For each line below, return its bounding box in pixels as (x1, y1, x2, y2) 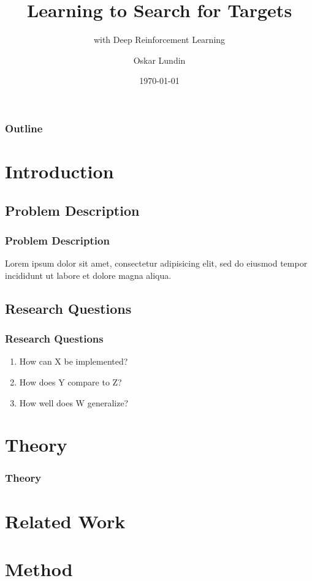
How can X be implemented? (19, 355, 128, 368)
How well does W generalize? (19, 396, 129, 409)
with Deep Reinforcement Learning (93, 33, 226, 46)
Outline (5, 120, 43, 135)
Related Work (5, 508, 126, 533)
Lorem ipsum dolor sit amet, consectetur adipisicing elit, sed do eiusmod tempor (5, 257, 308, 270)
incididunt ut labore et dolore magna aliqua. (5, 268, 172, 281)
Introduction (5, 159, 114, 184)
